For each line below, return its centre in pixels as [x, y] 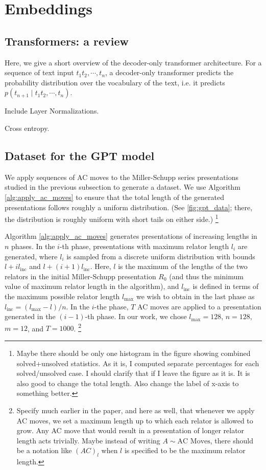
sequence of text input [39, 72]
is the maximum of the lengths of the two [183, 266]
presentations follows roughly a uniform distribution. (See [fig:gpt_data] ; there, [129, 207]
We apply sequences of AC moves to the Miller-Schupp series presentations [122, 177]
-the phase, [111, 306]
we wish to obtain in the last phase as [195, 296]
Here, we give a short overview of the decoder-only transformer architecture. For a [133, 62]
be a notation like [44, 450]
